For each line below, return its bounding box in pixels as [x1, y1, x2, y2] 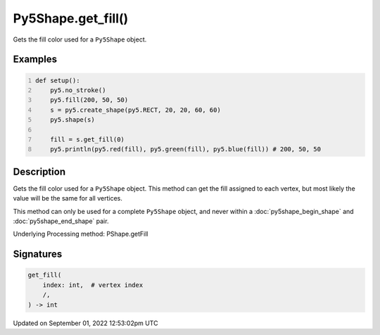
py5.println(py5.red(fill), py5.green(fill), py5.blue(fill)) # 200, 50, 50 [50, 145, 322, 153]
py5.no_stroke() [50, 86, 106, 94]
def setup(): [35, 76, 80, 84]
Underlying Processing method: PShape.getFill [13, 229, 148, 239]
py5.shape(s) [50, 116, 95, 124]
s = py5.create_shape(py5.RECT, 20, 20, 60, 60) [50, 106, 221, 114]
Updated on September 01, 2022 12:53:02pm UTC [13, 319, 158, 327]
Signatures [13, 248, 63, 260]
